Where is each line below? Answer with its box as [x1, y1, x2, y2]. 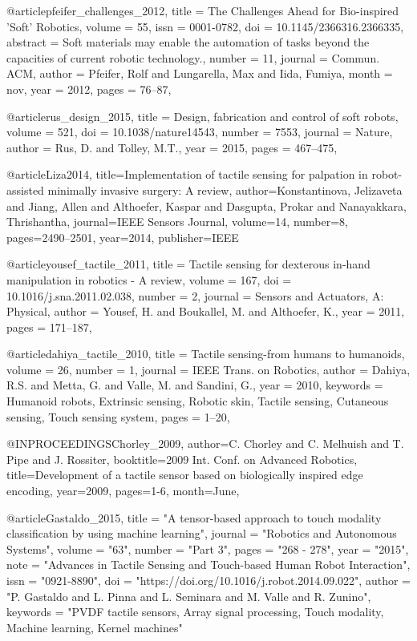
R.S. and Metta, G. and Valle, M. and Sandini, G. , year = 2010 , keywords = [6, 377, 383, 393]
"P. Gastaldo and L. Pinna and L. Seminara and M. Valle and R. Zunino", [6, 587, 371, 604]
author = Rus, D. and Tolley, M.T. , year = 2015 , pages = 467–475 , [6, 139, 338, 155]
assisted [6, 181, 44, 198]
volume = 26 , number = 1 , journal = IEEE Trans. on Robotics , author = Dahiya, [6, 361, 411, 377]
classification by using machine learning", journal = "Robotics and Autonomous [6, 525, 397, 542]
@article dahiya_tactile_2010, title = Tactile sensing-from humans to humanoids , [6, 345, 405, 362]
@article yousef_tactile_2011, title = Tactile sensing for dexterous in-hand [6, 256, 370, 272]
